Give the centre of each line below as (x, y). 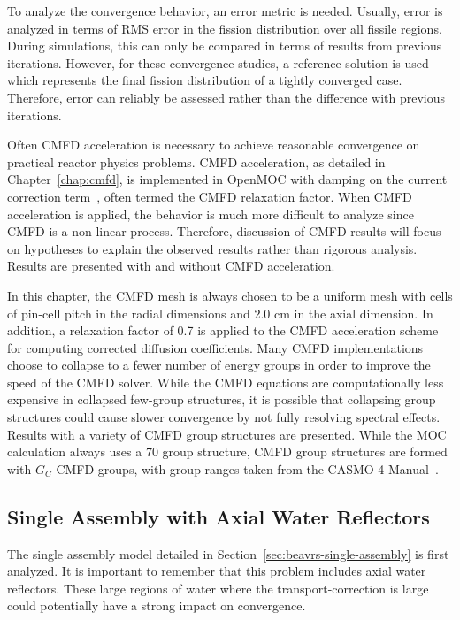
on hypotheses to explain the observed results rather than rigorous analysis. (212, 248)
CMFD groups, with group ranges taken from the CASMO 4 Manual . (247, 468)
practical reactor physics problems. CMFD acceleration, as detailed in (196, 161)
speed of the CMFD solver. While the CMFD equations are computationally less (226, 382)
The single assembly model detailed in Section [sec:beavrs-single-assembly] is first (228, 553)
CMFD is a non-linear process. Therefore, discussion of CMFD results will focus (224, 231)
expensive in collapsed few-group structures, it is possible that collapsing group (222, 399)
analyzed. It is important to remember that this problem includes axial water (217, 571)
